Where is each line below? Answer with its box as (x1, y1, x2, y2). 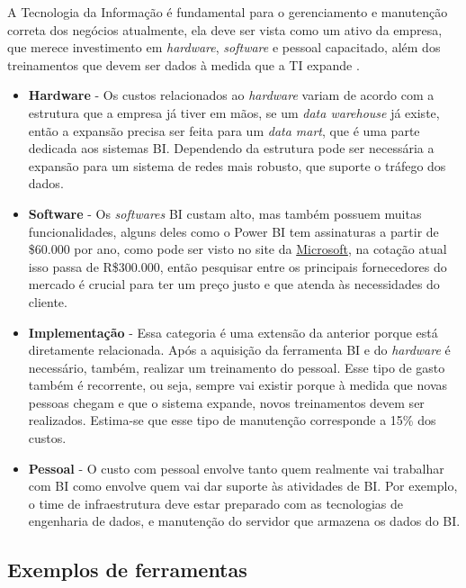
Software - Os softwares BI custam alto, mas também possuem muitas (28, 204, 422, 222)
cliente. (28, 292, 67, 311)
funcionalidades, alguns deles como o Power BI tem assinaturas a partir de (28, 222, 439, 240)
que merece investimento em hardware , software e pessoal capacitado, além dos (7, 38, 441, 57)
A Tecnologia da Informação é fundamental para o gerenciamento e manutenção (7, 3, 448, 21)
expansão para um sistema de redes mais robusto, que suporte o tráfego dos (28, 156, 446, 175)
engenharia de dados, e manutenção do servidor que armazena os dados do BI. (28, 511, 461, 530)
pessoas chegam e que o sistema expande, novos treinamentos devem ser (28, 393, 425, 412)
